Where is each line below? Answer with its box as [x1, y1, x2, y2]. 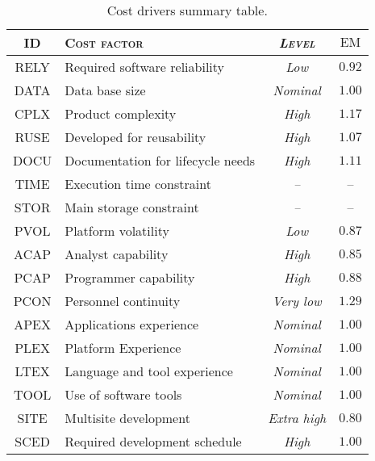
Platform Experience [65, 338, 181, 357]
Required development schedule [65, 432, 242, 451]
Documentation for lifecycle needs [65, 151, 256, 170]
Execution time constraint [65, 174, 211, 193]
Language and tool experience [65, 362, 233, 380]
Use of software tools [65, 385, 182, 404]
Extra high [268, 409, 327, 427]
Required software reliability [65, 57, 225, 76]
